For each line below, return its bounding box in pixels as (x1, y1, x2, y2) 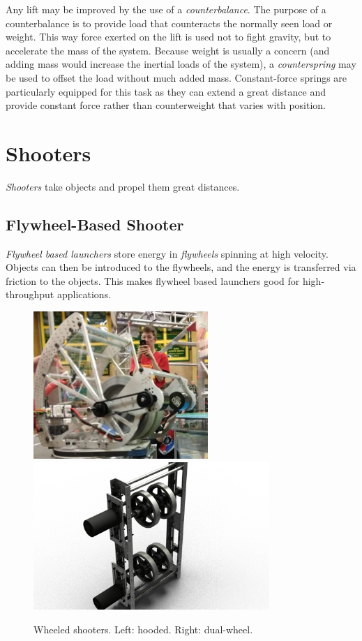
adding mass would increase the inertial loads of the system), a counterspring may (6, 57, 356, 71)
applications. (56, 287, 112, 302)
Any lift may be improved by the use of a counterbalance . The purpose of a (6, 2, 326, 16)
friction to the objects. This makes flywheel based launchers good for (6, 273, 300, 288)
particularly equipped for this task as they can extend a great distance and (6, 84, 326, 98)
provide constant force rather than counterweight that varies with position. (6, 98, 326, 112)
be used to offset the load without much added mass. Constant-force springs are (6, 70, 347, 84)
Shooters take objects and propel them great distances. (6, 179, 240, 193)
